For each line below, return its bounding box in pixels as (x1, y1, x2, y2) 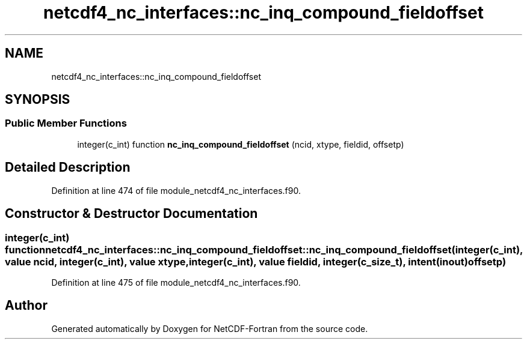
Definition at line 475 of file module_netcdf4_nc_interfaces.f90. (51, 277, 301, 288)
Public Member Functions (5, 117, 127, 130)
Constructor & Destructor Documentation (5, 206, 258, 222)
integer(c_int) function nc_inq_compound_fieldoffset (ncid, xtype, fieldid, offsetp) (77, 139, 404, 149)
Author (5, 298, 48, 313)
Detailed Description (5, 160, 131, 175)
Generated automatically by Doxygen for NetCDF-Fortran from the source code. (51, 323, 368, 334)
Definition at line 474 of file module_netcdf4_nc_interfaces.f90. (51, 185, 301, 196)
